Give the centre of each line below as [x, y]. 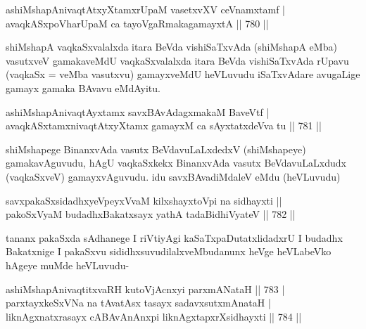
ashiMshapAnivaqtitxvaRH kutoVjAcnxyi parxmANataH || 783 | [145, 289]
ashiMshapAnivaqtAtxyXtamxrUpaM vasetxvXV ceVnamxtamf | [145, 9]
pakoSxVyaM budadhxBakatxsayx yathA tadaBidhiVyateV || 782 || [151, 214]
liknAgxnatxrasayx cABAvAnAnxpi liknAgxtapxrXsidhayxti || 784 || [154, 316]
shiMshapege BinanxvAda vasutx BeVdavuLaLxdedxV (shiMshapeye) [156, 149]
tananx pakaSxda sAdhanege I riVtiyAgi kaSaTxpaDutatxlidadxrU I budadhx [174, 237]
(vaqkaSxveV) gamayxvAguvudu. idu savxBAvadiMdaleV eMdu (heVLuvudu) [173, 176]
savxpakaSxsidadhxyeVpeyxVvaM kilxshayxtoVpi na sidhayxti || [144, 200]
